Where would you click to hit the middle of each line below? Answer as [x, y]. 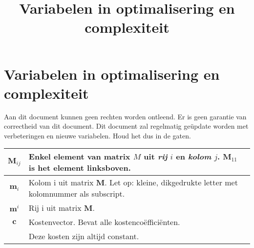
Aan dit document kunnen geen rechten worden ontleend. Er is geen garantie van [125, 116]
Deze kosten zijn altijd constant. [84, 236]
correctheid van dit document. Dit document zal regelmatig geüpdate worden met [126, 126]
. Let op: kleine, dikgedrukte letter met [171, 182]
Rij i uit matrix [55, 208]
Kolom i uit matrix [61, 182]
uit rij [156, 157]
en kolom [194, 157]
